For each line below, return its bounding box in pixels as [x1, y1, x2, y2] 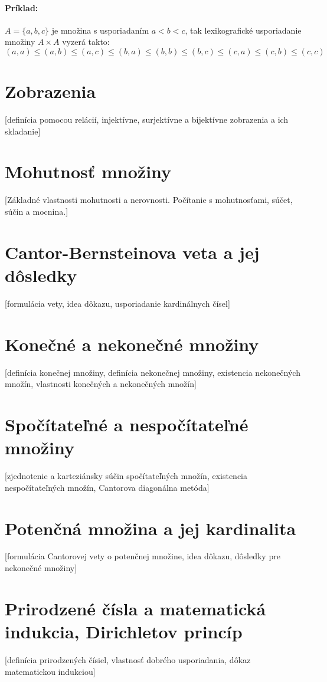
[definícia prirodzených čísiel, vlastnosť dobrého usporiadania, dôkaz [5, 653, 251, 665]
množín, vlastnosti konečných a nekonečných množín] [5, 378, 197, 390]
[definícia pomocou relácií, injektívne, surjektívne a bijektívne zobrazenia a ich [5, 113, 289, 126]
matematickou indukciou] [5, 665, 96, 677]
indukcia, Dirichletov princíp [5, 619, 243, 644]
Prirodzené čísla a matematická [5, 596, 266, 620]
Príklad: [5, 1, 38, 14]
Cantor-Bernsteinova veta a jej [5, 240, 260, 264]
